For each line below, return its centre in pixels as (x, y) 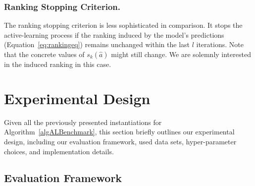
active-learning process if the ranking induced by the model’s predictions (114, 34)
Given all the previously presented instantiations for (83, 122)
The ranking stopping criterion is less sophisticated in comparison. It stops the (123, 25)
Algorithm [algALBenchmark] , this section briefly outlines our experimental (119, 132)
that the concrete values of (44, 54)
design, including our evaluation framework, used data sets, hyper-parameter (120, 141)
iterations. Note (220, 44)
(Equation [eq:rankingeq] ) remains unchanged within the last (97, 44)
